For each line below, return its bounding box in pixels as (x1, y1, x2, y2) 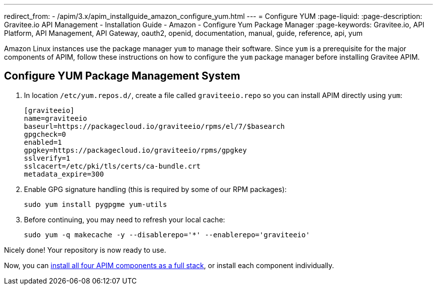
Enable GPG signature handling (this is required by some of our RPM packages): (24, 185, 287, 193)
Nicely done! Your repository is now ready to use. (4, 245, 166, 254)
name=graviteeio (24, 114, 87, 122)
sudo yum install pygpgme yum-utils (24, 200, 167, 208)
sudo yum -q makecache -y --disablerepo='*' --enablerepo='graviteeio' (24, 230, 310, 239)
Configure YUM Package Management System (4, 70, 240, 83)
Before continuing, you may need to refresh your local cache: (24, 215, 225, 224)
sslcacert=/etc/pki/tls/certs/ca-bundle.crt (24, 162, 201, 170)
